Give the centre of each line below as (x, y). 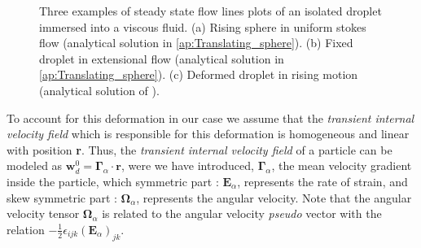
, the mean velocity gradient (342, 165)
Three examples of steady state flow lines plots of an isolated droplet (210, 11)
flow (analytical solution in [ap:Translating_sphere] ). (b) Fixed (196, 43)
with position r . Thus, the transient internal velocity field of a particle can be (200, 149)
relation (26, 229)
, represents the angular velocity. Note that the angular (274, 197)
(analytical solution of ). (99, 90)
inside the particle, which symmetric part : (113, 181)
